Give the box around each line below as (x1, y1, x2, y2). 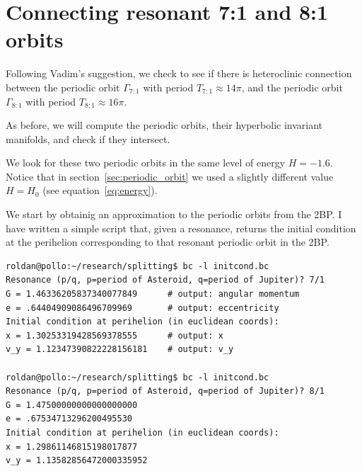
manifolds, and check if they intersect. (6, 131, 170, 146)
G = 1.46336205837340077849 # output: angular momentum (6, 289, 300, 300)
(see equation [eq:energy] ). (42, 183, 158, 198)
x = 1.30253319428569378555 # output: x (6, 330, 223, 341)
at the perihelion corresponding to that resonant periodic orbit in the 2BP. (6, 234, 329, 249)
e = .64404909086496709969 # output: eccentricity (6, 302, 279, 313)
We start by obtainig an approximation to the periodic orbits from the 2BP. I (6, 207, 342, 222)
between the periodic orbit (6, 79, 120, 94)
